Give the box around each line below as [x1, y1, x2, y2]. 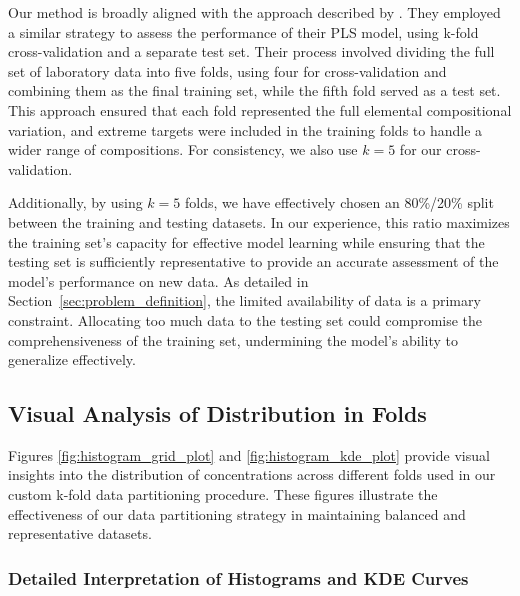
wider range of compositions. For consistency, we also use [8, 139, 358, 160]
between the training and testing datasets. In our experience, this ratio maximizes [8, 211, 510, 232]
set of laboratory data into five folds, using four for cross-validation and [8, 60, 447, 81]
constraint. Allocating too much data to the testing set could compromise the [8, 309, 483, 330]
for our [399, 139, 442, 160]
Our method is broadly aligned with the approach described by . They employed [8, 2, 501, 22]
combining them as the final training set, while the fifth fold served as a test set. [8, 80, 501, 101]
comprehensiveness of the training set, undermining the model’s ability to [8, 329, 459, 350]
